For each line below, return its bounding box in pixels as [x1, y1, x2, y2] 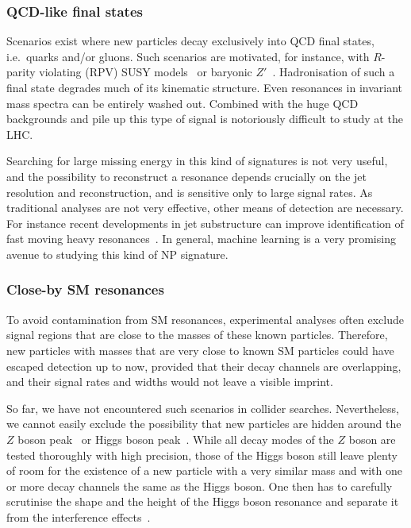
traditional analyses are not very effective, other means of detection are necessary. [6, 199, 404, 216]
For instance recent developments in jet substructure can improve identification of [6, 214, 404, 231]
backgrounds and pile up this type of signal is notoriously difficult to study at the [6, 110, 403, 127]
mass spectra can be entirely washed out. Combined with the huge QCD [6, 94, 359, 111]
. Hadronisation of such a [272, 64, 395, 80]
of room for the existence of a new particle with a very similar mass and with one [6, 462, 403, 479]
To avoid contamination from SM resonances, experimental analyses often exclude [6, 310, 404, 327]
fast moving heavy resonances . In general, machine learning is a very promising [6, 230, 396, 247]
